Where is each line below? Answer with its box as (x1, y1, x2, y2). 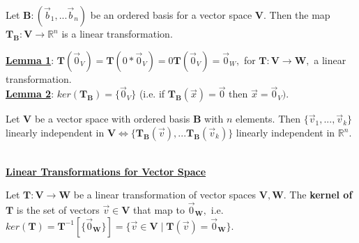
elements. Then (236, 111, 301, 126)
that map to (133, 203, 185, 217)
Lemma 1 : (6, 52, 54, 67)
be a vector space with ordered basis (34, 111, 190, 126)
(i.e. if (139, 86, 165, 101)
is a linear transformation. (61, 26, 173, 40)
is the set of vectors (16, 203, 100, 217)
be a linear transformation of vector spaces (73, 187, 257, 202)
